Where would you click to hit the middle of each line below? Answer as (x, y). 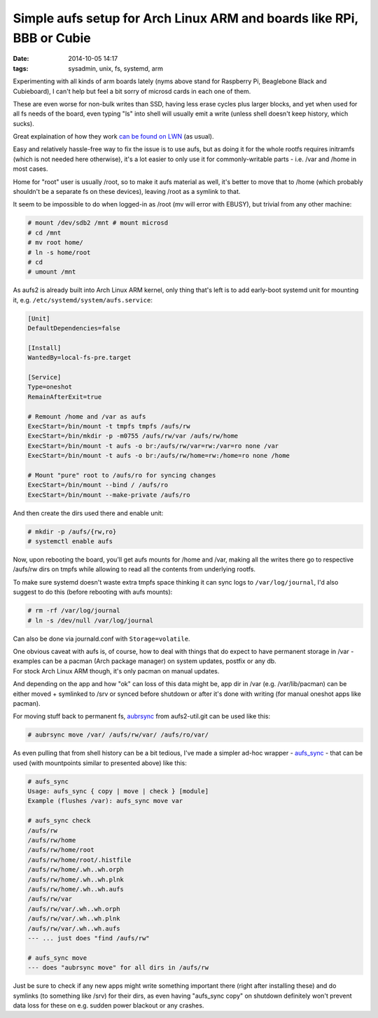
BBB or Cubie (52, 38)
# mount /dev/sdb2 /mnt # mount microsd (98, 223)
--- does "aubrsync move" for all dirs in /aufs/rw (118, 968)
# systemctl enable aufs (70, 542)
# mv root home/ (56, 243)
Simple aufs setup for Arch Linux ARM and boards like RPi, (185, 18)
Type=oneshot (50, 387)
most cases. (30, 169)
